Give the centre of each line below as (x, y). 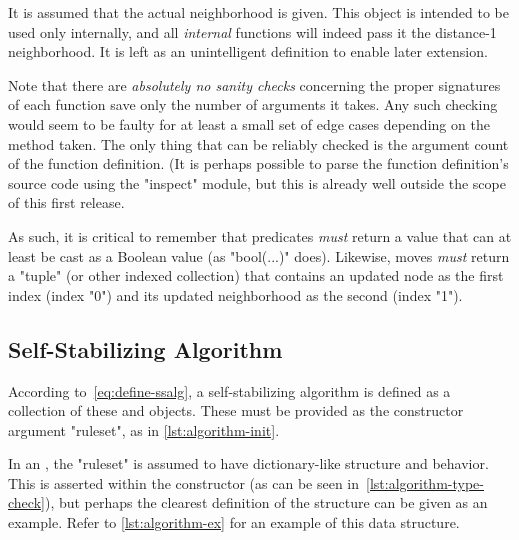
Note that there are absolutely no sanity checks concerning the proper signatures (254, 84)
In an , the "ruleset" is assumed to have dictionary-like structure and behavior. (248, 463)
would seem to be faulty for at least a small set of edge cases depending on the (249, 123)
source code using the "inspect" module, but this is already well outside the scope (257, 182)
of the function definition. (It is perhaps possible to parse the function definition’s (258, 163)
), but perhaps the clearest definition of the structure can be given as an (266, 502)
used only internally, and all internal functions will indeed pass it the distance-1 (252, 31)
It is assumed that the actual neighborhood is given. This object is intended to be (259, 12)
